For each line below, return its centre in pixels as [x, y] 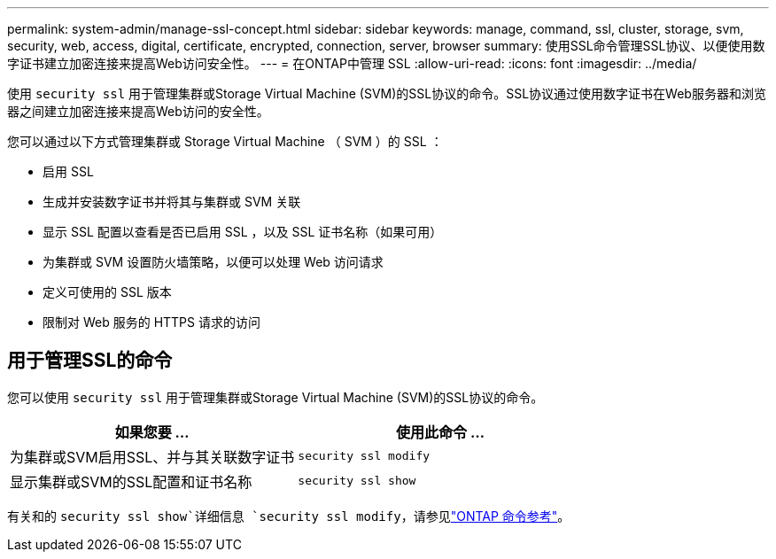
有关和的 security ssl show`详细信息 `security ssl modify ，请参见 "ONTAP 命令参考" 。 [289, 516]
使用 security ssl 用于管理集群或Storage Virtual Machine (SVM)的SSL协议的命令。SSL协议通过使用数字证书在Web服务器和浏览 [387, 93]
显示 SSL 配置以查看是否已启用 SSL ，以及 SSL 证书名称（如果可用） [243, 232]
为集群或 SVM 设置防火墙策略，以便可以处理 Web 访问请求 [213, 262]
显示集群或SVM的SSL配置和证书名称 [131, 481]
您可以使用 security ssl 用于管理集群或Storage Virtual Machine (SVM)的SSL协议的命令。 [275, 397]
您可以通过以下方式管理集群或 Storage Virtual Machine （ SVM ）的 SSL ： [225, 141]
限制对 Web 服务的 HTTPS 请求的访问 [151, 322]
